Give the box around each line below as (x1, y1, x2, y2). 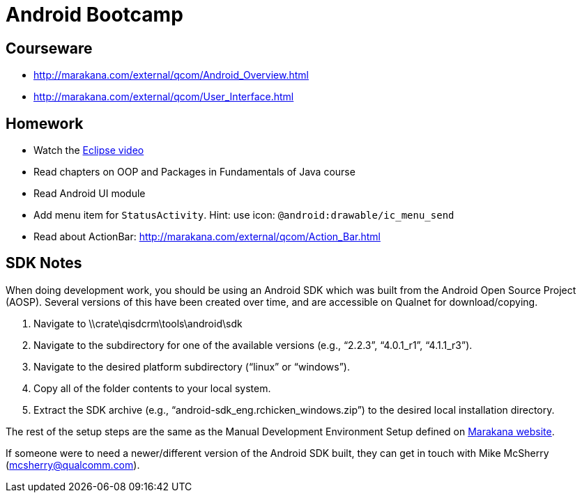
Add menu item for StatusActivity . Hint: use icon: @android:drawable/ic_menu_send (33, 209, 454, 221)
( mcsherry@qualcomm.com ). (6, 458, 140, 471)
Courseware (6, 39, 93, 57)
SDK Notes (6, 254, 82, 272)
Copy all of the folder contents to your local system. (33, 382, 271, 394)
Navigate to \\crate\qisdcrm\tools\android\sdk (33, 317, 243, 329)
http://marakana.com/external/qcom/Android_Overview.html (33, 69, 309, 81)
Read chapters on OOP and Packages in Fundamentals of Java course (33, 166, 355, 178)
